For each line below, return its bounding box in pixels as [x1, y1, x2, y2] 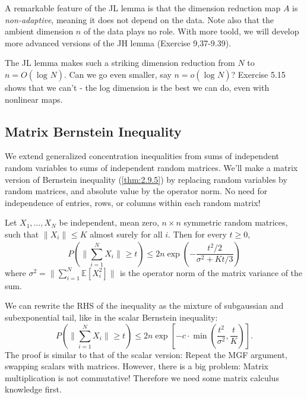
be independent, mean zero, [59, 216, 159, 229]
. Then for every [168, 227, 227, 240]
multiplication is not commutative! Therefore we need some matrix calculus [5, 371, 279, 384]
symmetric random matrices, [183, 216, 288, 229]
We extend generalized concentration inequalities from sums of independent [5, 150, 279, 162]
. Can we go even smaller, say [64, 68, 172, 80]
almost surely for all [90, 227, 163, 240]
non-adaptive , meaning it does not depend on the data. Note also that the [5, 13, 274, 26]
